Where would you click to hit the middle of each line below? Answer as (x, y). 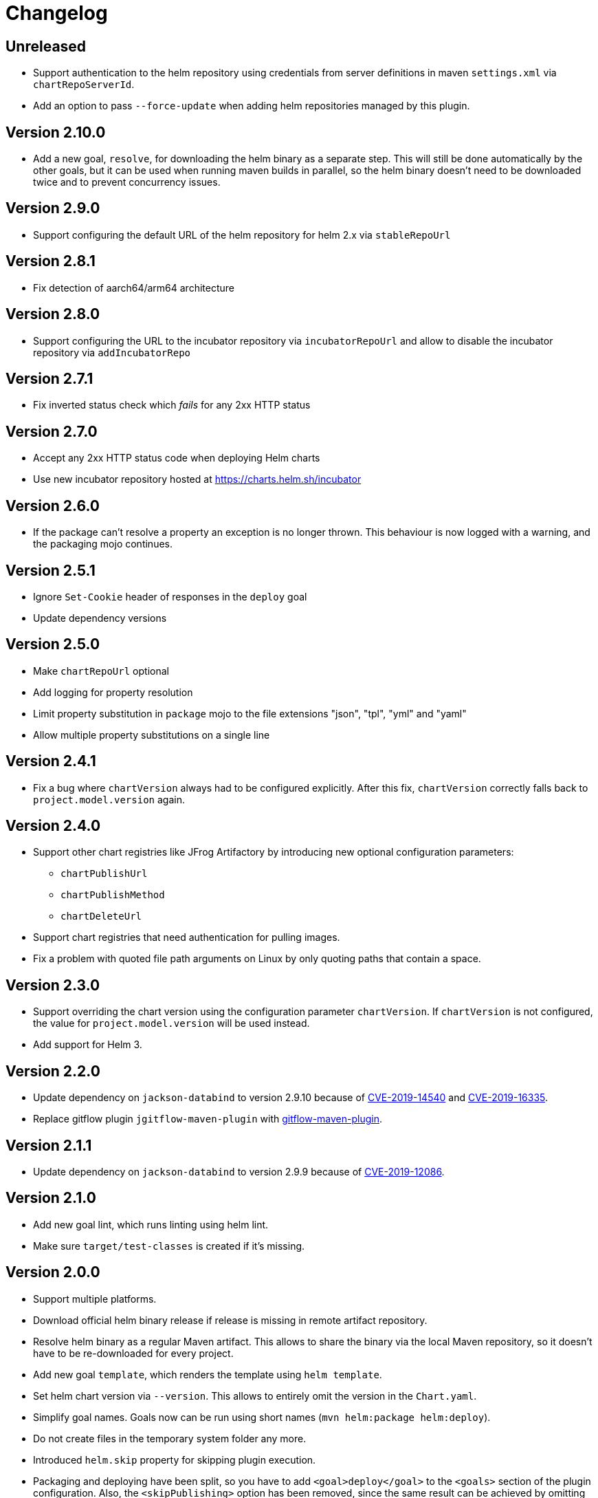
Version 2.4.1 (51, 761)
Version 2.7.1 (49, 378)
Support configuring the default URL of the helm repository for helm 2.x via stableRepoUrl (242, 235)
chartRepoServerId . (84, 85)
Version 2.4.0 (53, 826)
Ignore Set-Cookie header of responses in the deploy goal (170, 596)
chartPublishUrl (104, 874)
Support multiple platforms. (95, 1299)
